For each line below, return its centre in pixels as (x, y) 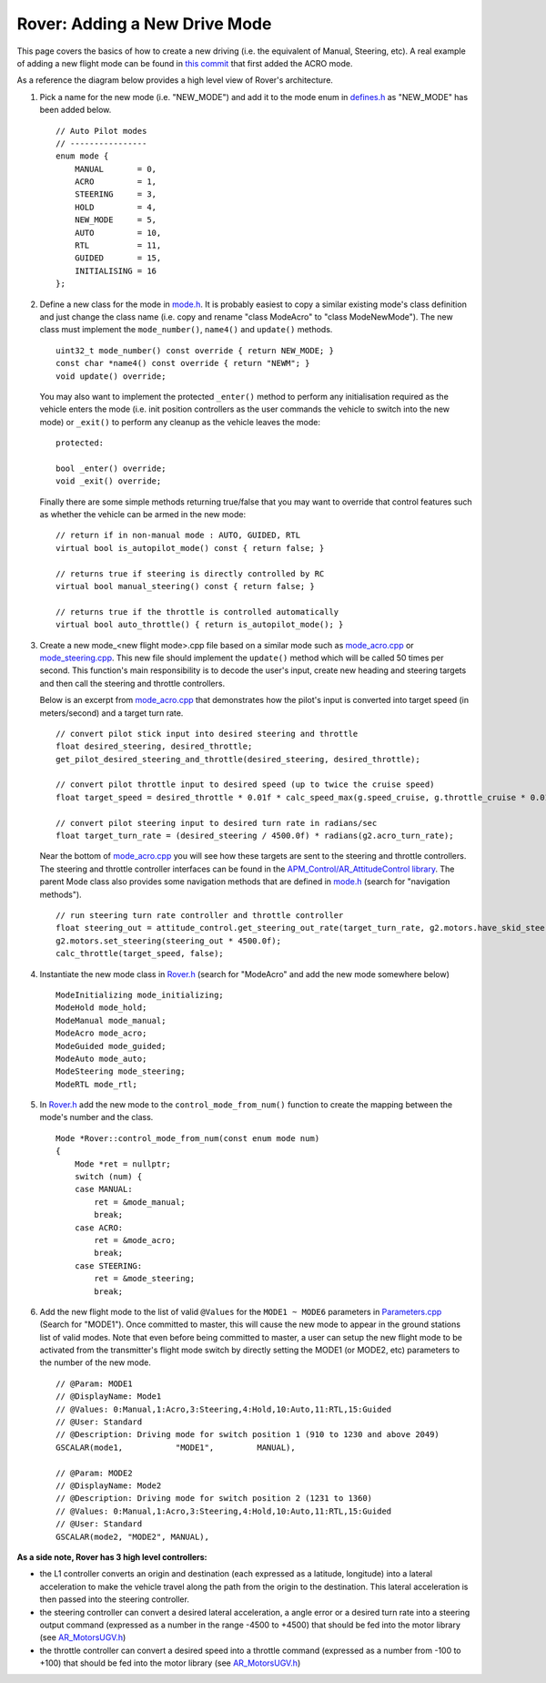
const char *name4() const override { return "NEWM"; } (183, 363)
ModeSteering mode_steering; (121, 1071)
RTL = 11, (118, 245)
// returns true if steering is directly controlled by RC (190, 573)
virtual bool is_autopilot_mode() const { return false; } (190, 548)
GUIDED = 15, (118, 258)
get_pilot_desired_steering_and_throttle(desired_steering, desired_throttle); (238, 759)
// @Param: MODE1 (94, 1383)
